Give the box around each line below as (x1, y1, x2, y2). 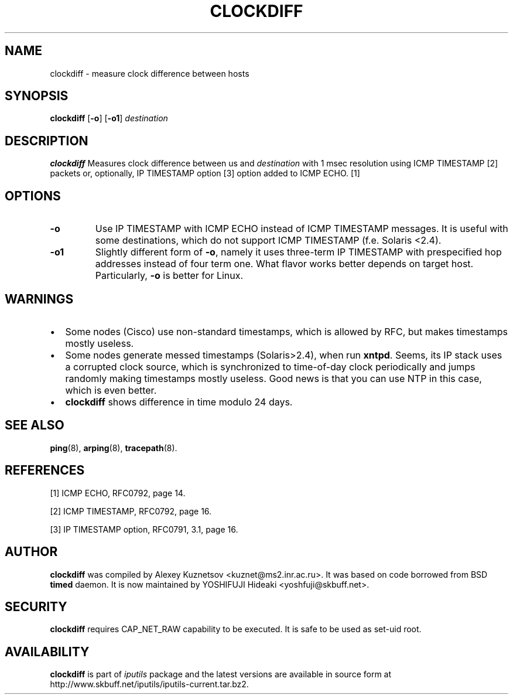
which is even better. (65, 384, 157, 396)
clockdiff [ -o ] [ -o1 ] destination (50, 113, 168, 124)
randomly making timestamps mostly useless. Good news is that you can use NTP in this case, (65, 372, 482, 384)
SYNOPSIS (5, 88, 69, 104)
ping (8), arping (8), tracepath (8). (50, 442, 177, 453)
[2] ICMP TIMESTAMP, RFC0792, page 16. (50, 506, 212, 516)
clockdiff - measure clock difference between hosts (50, 68, 249, 79)
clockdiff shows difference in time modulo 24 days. (65, 395, 293, 408)
